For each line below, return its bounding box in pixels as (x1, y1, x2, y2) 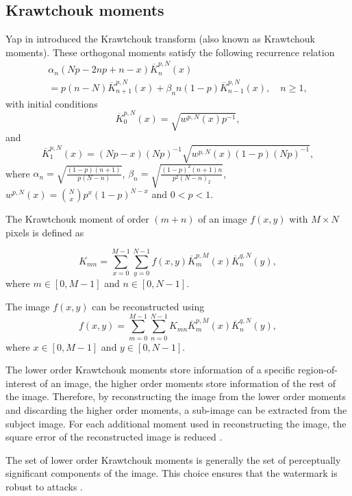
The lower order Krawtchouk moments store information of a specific (5, 362, 295, 377)
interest (5, 375, 37, 390)
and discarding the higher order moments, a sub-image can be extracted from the (5, 403, 347, 417)
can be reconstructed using (92, 299, 205, 313)
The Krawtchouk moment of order (5, 212, 149, 226)
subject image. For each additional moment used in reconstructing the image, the (5, 416, 347, 430)
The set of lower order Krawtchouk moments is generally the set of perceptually (5, 452, 341, 467)
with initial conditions (5, 96, 98, 110)
